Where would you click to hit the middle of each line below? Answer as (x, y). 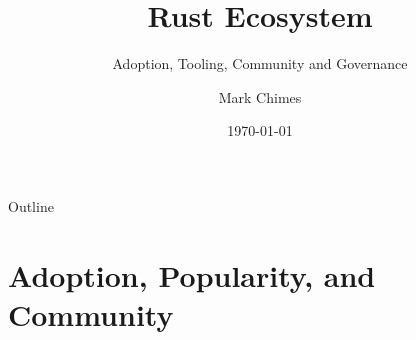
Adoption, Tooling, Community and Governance (260, 63)
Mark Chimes (260, 96)
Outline (31, 205)
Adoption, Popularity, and (192, 274)
